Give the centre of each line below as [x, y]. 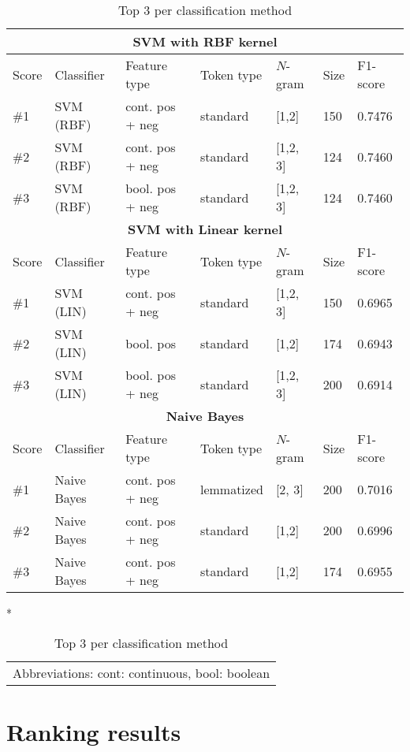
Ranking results [94, 731]
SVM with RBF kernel [205, 41]
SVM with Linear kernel [205, 229]
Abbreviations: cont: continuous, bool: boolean [142, 672]
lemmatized [231, 489]
